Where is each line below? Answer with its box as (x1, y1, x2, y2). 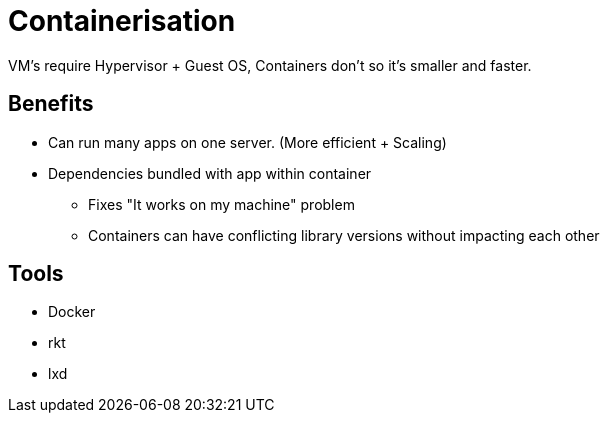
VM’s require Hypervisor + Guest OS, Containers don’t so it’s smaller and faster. (8, 56, 532, 74)
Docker (48, 303, 96, 321)
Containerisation (8, 4, 236, 38)
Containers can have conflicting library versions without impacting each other (88, 226, 600, 244)
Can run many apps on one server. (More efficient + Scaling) (48, 133, 447, 151)
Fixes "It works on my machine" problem (88, 195, 355, 213)
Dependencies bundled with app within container (48, 164, 372, 182)
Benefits (8, 91, 94, 117)
